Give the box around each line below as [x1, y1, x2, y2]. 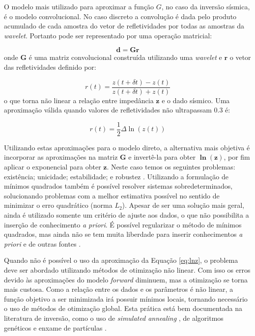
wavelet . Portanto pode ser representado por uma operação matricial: [4, 30, 212, 40]
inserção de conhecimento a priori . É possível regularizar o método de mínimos [4, 219, 242, 229]
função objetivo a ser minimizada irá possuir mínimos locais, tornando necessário [4, 293, 248, 304]
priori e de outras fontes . [4, 238, 81, 249]
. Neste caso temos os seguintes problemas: [107, 162, 235, 172]
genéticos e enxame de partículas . [4, 322, 107, 333]
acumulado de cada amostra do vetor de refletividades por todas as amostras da [4, 21, 245, 31]
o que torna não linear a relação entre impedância [4, 95, 154, 105]
